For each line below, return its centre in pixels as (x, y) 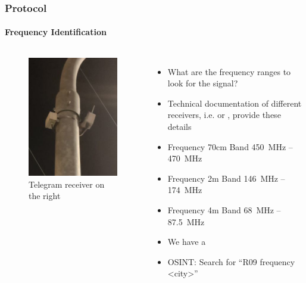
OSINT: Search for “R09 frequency (231, 261)
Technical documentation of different (235, 103)
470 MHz (185, 158)
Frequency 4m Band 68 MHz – (224, 209)
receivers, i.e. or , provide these (224, 115)
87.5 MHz (186, 221)
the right (45, 196)
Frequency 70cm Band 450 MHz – (230, 146)
